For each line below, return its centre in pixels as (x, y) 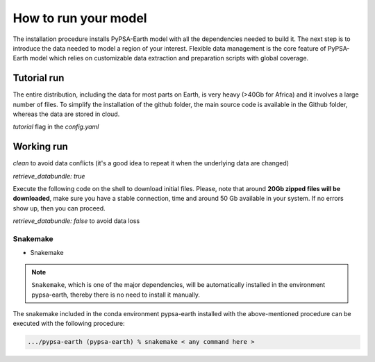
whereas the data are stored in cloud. (66, 114)
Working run (41, 147)
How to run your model (80, 18)
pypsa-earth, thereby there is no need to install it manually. (116, 295)
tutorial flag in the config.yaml (56, 127)
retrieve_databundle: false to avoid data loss (76, 221)
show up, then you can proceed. (59, 208)
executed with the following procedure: (69, 324)
